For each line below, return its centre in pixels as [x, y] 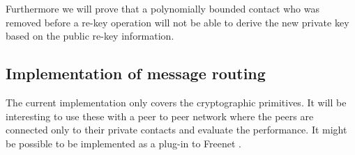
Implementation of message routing [136, 73]
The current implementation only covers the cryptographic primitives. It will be [176, 102]
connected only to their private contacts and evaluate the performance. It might [176, 130]
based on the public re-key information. [90, 36]
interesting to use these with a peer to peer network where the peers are [160, 116]
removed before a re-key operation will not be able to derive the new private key [177, 22]
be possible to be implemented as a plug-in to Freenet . [124, 143]
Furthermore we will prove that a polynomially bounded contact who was [163, 8]
